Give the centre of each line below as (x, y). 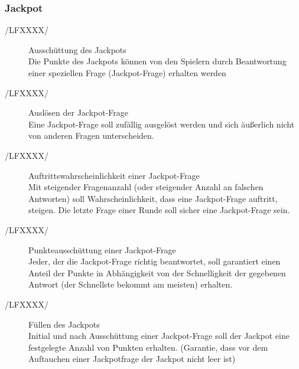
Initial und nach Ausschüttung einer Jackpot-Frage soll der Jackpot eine (159, 336)
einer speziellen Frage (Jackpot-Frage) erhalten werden (127, 73)
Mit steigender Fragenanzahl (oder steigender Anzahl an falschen (146, 187)
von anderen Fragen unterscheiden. (91, 135)
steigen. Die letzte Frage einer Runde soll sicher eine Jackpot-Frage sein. (159, 210)
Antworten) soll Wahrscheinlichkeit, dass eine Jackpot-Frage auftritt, (153, 198)
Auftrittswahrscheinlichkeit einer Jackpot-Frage (114, 175)
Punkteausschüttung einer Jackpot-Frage (102, 249)
